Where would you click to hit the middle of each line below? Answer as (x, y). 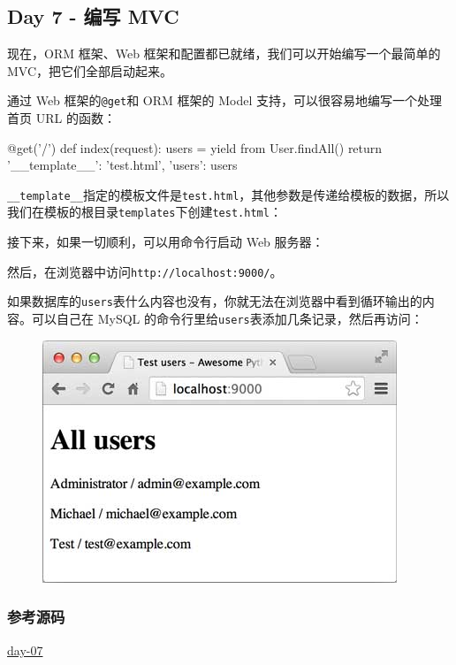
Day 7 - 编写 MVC (93, 16)
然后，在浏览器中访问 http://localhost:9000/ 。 (145, 271)
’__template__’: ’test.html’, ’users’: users (122, 165)
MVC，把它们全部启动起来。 (90, 70)
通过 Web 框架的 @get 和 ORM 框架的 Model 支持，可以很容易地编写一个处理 (225, 100)
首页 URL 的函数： (61, 118)
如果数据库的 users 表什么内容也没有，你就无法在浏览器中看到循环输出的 (215, 301)
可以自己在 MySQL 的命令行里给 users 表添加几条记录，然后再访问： (227, 319)
